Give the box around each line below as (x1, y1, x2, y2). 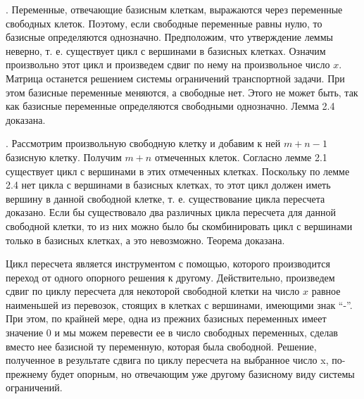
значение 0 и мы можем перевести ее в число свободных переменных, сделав (6, 325, 338, 340)
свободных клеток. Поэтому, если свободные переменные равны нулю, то (6, 15, 322, 30)
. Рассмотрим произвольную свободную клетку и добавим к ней (6, 136, 281, 151)
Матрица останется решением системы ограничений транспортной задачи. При (6, 70, 345, 85)
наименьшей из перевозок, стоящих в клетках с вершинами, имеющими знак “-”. (6, 297, 353, 312)
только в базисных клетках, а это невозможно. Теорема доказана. (6, 232, 285, 247)
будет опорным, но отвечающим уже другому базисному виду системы (51, 366, 355, 381)
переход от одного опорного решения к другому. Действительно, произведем (6, 270, 335, 284)
